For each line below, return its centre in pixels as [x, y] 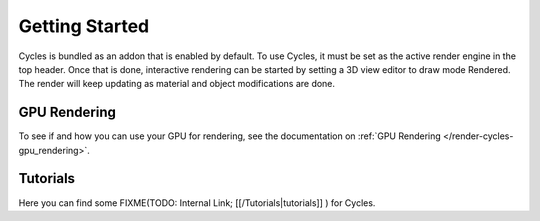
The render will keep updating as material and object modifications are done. [176, 84]
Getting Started [84, 26]
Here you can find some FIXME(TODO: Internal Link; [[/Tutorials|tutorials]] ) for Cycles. [197, 202]
